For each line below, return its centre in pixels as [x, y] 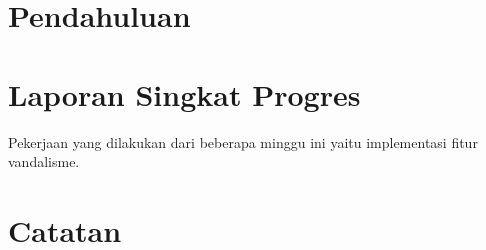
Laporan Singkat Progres [184, 93]
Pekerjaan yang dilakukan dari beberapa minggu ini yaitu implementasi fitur [243, 141]
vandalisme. [44, 161]
